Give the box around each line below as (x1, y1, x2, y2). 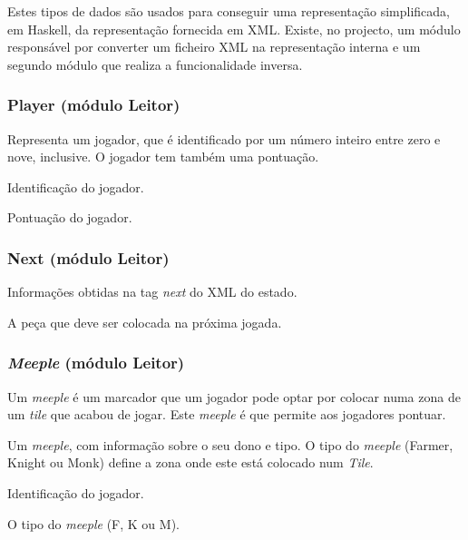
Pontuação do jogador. (7, 208, 132, 227)
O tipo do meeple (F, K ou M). (7, 514, 180, 533)
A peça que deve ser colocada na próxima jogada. (7, 312, 282, 331)
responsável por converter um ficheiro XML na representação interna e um (7, 37, 421, 56)
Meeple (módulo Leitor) (7, 351, 185, 374)
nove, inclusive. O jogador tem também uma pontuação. (7, 147, 319, 166)
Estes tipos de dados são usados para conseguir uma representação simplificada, (7, 2, 450, 20)
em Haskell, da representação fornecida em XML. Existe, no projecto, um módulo (7, 19, 461, 38)
